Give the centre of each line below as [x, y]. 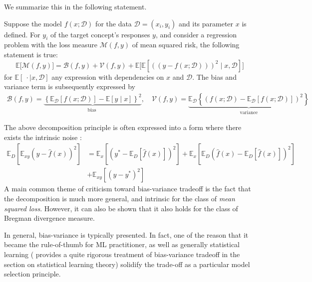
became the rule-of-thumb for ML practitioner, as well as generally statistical [122, 244]
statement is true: [31, 54]
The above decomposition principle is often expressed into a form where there [123, 127]
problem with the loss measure [51, 45]
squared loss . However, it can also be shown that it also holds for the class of [121, 208]
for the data [114, 23]
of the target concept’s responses [100, 34]
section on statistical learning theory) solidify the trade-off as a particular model [127, 264]
